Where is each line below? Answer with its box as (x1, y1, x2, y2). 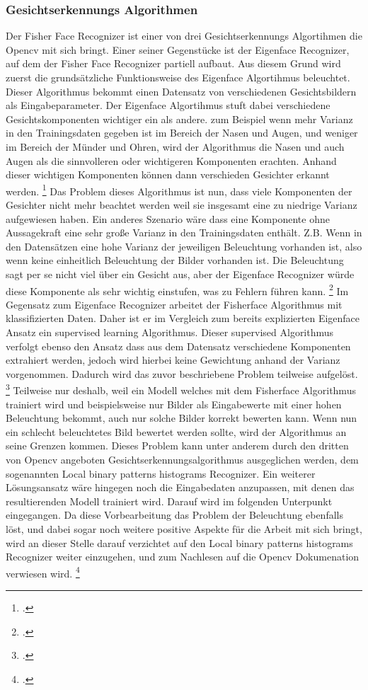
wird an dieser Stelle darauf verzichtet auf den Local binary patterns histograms (6, 535, 353, 550)
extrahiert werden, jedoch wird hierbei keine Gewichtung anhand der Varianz (6, 352, 340, 367)
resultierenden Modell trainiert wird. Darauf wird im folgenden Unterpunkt (6, 493, 333, 508)
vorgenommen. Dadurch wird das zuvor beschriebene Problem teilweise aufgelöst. (6, 366, 358, 381)
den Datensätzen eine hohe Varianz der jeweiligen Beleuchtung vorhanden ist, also (6, 238, 362, 253)
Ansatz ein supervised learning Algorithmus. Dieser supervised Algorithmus (6, 325, 334, 339)
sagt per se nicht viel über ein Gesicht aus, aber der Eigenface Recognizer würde (6, 266, 355, 281)
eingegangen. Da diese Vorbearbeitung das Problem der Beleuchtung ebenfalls (6, 507, 343, 522)
